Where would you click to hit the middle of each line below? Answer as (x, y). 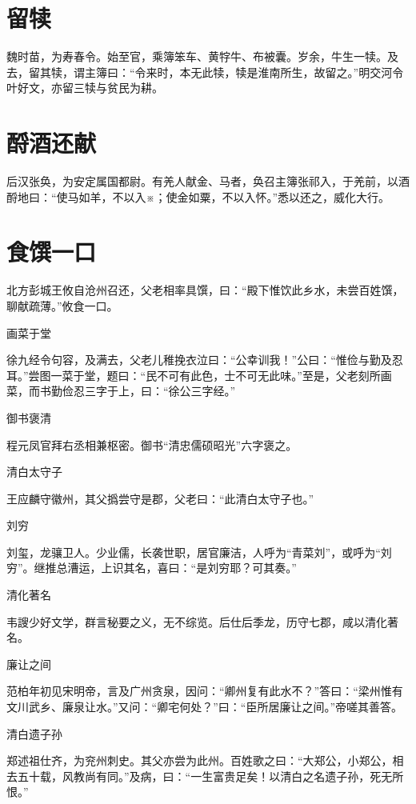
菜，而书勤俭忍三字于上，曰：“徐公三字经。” (121, 391)
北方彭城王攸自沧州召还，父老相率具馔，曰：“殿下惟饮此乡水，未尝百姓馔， (205, 290)
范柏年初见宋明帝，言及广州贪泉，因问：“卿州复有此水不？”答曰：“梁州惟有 (205, 691)
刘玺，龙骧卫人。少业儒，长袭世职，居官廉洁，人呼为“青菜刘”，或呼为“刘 (199, 552)
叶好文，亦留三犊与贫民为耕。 (85, 88)
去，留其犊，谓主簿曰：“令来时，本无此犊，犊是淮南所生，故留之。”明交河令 (205, 72)
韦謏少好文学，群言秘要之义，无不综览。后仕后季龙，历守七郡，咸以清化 (197, 621)
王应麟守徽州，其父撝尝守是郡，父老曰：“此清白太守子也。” (160, 498)
